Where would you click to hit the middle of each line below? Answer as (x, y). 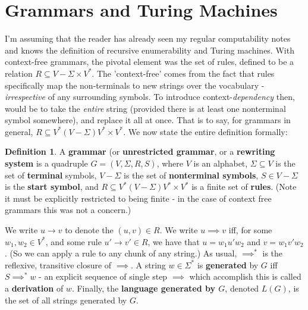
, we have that (174, 241)
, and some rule (73, 241)
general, (19, 131)
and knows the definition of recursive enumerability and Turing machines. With (150, 50)
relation (19, 73)
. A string (148, 264)
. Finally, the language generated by (143, 288)
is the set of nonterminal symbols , (191, 175)
